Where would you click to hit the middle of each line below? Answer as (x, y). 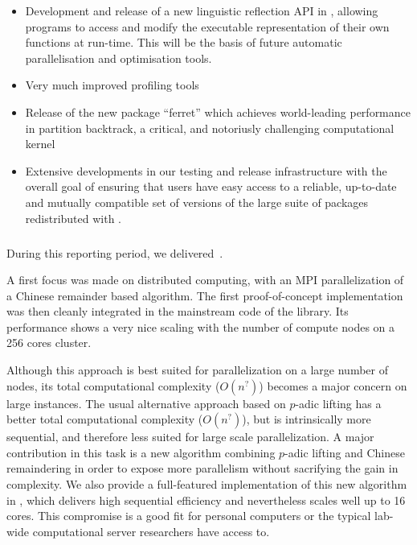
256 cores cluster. (49, 343)
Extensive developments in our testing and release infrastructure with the (206, 170)
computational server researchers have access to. (151, 531)
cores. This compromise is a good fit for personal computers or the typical (189, 516)
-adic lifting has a (338, 403)
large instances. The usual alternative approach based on (146, 403)
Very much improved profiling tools (112, 85)
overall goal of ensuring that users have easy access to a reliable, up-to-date (211, 186)
